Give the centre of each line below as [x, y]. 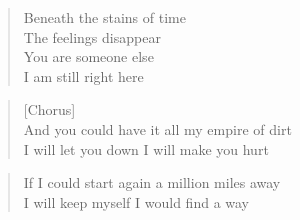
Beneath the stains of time [104, 17]
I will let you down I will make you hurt [146, 148]
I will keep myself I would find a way [136, 201]
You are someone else [88, 56]
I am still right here [83, 75]
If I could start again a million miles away [152, 182]
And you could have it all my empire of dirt [157, 128]
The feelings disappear [92, 36]
